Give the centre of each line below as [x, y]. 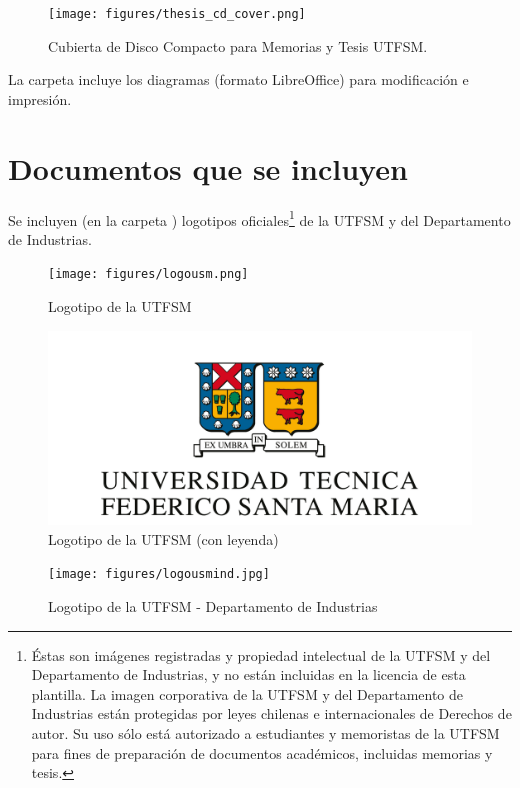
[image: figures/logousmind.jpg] [159, 574]
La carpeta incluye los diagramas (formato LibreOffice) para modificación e [238, 79]
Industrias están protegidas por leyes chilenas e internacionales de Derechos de [271, 713]
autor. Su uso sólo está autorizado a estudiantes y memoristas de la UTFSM [265, 733]
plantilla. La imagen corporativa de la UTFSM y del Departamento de [247, 693]
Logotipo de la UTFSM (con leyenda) [163, 538]
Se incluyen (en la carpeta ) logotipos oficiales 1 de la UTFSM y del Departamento [259, 218]
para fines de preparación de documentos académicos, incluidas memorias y [262, 752]
